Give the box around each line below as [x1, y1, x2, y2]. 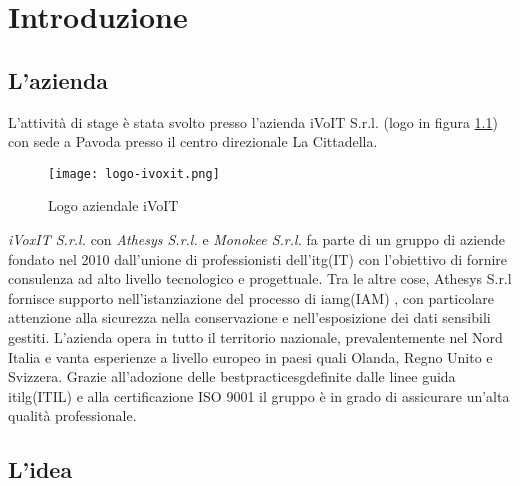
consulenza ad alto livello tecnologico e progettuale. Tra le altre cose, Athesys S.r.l [8, 268, 512, 289]
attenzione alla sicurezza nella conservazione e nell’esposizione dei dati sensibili [8, 307, 491, 328]
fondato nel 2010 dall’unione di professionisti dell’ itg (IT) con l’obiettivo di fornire [8, 248, 508, 269]
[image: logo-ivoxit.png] [48, 166, 220, 181]
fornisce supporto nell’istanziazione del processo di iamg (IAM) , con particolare [8, 287, 494, 308]
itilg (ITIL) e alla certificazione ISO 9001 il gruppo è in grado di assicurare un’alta [8, 385, 510, 406]
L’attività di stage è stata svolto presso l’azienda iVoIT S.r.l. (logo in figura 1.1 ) [8, 111, 498, 132]
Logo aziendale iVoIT [48, 195, 179, 216]
